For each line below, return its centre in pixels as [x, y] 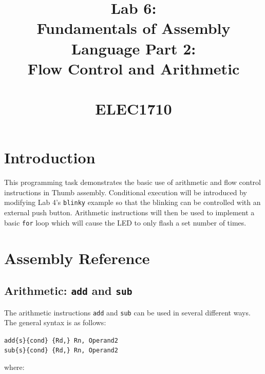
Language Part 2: [134, 48]
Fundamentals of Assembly [134, 28]
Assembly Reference [77, 258]
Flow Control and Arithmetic [134, 68]
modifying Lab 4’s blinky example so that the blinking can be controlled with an [132, 202]
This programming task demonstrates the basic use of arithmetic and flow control [132, 182]
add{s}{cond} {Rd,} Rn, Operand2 [61, 340]
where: [14, 367]
